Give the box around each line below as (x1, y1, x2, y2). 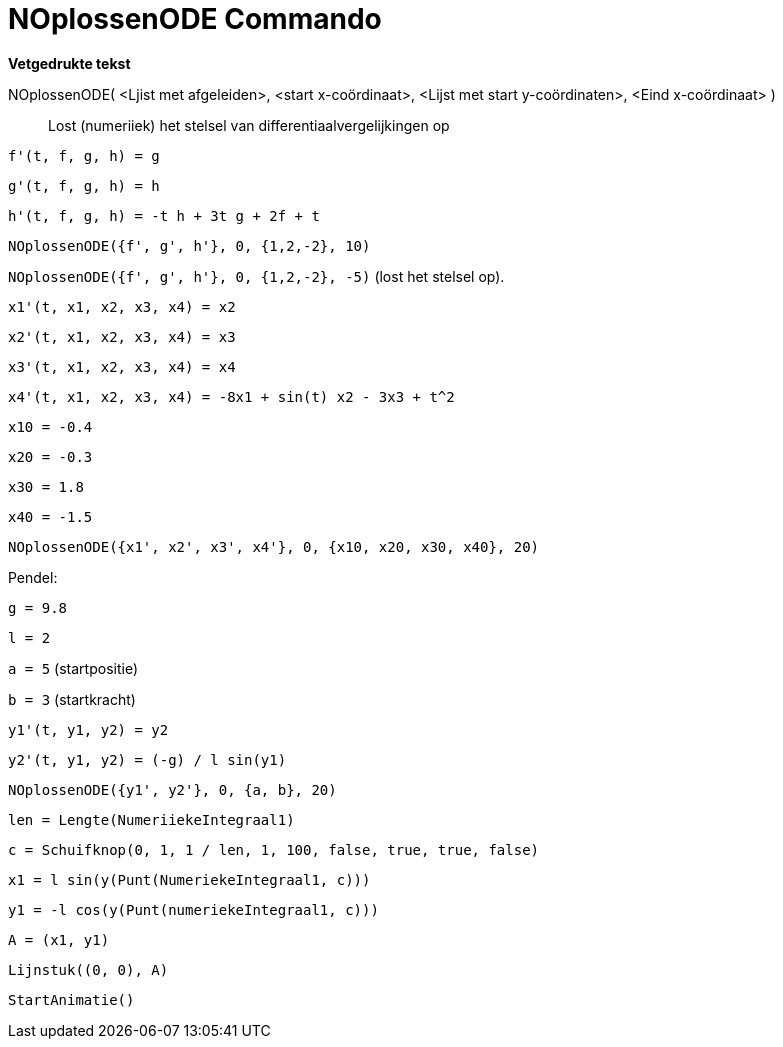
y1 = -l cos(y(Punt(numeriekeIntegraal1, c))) (8, 901, 379, 918)
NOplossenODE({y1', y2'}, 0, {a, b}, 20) (8, 781, 337, 798)
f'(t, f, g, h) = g (8, 147, 160, 164)
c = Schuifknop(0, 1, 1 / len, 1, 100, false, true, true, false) (8, 841, 540, 858)
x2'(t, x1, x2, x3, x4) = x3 (8, 328, 236, 345)
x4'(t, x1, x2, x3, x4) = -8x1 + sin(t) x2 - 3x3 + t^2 (8, 388, 455, 405)
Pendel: (8, 568, 58, 586)
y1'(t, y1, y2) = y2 (8, 721, 169, 738)
